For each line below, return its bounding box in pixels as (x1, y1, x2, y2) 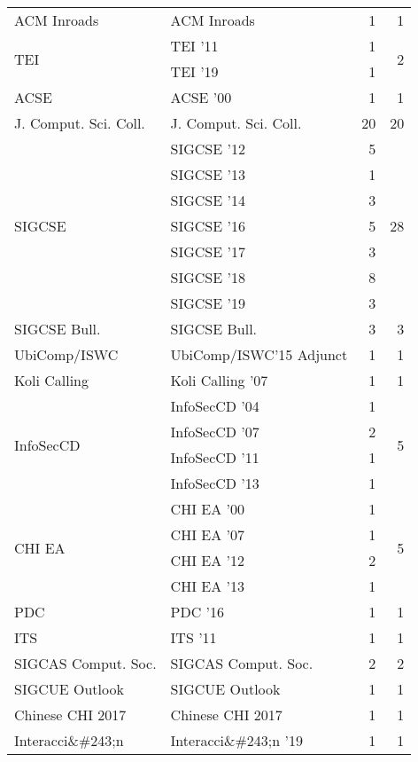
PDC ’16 (170, 601, 225, 622)
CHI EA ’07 (170, 524, 244, 545)
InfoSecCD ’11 (170, 447, 259, 467)
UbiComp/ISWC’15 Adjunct (170, 344, 348, 365)
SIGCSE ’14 (170, 190, 245, 210)
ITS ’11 (170, 627, 217, 648)
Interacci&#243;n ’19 (170, 730, 303, 750)
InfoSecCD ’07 (170, 421, 259, 442)
